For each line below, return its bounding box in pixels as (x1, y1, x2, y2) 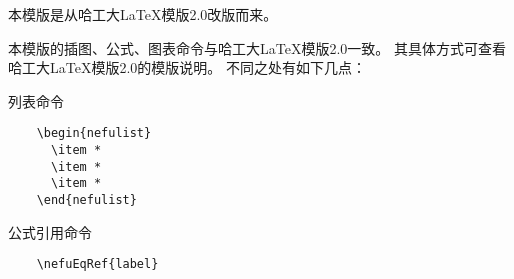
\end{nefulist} (36, 193, 137, 207)
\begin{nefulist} (36, 126, 152, 141)
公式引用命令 (8, 221, 92, 242)
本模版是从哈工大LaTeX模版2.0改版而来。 (8, 4, 278, 24)
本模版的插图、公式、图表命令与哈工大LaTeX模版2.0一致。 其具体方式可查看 (8, 37, 506, 58)
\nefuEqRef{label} (36, 257, 159, 272)
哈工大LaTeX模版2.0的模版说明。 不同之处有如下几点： (8, 57, 366, 78)
